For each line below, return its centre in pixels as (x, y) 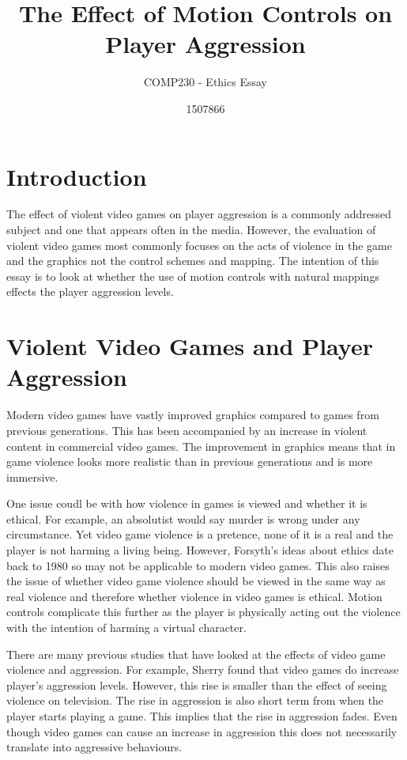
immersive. (32, 476)
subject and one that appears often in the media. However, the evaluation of (191, 230)
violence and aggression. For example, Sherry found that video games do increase (203, 669)
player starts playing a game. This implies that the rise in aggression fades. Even (202, 716)
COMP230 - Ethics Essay (205, 82)
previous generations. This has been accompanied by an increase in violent (187, 430)
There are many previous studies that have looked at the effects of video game (196, 654)
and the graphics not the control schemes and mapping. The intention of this (193, 261)
